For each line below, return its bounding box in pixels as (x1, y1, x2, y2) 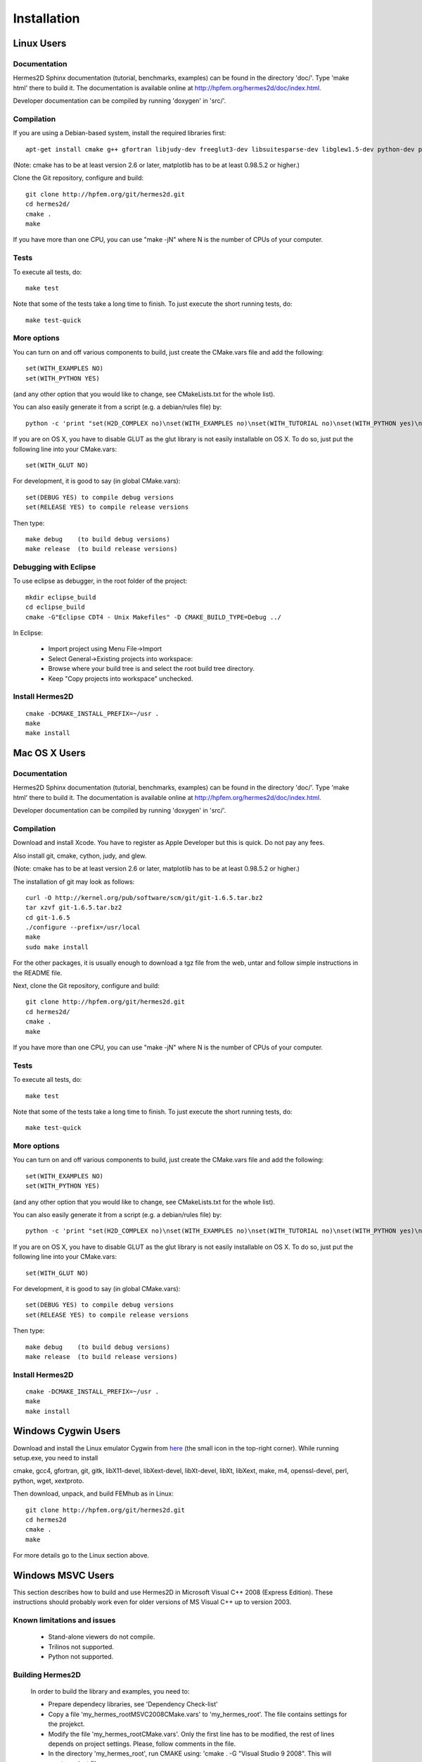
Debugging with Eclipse (13, 562, 96, 572)
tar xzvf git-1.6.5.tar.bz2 (25, 904, 122, 912)
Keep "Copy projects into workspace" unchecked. (48, 674, 193, 683)
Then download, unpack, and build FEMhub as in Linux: (13, 1489, 174, 1498)
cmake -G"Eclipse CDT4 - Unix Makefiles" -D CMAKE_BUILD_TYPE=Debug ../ (25, 613, 281, 621)
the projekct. (48, 1720, 85, 1728)
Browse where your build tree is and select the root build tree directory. (48, 665, 255, 673)
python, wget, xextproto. (13, 1477, 84, 1485)
